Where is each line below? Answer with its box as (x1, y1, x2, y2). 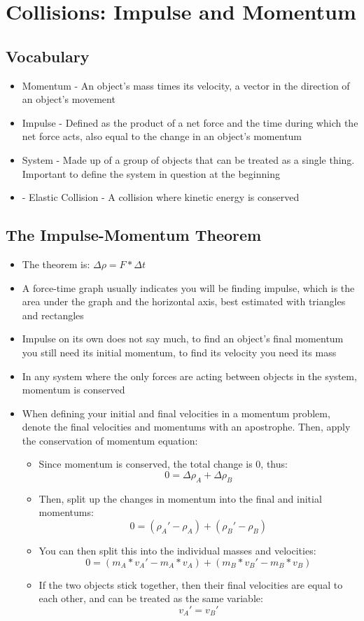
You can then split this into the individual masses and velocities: (38, 543, 316, 558)
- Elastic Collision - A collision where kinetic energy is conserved (22, 190, 300, 204)
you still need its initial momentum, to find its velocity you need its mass (22, 344, 337, 359)
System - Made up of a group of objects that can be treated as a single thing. (22, 152, 355, 167)
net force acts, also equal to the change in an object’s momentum (22, 129, 302, 144)
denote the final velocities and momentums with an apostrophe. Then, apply (22, 419, 351, 434)
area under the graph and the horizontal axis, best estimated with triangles (22, 294, 346, 309)
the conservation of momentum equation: (22, 433, 198, 447)
